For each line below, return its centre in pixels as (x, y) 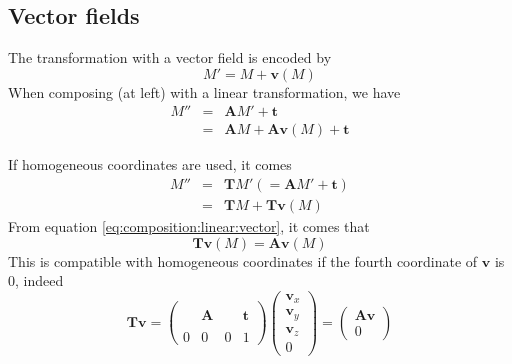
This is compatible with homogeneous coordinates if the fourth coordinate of (243, 260)
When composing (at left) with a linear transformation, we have (204, 91)
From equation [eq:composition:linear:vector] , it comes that (189, 226)
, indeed (39, 280)
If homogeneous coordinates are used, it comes (150, 164)
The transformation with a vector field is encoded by (170, 57)
